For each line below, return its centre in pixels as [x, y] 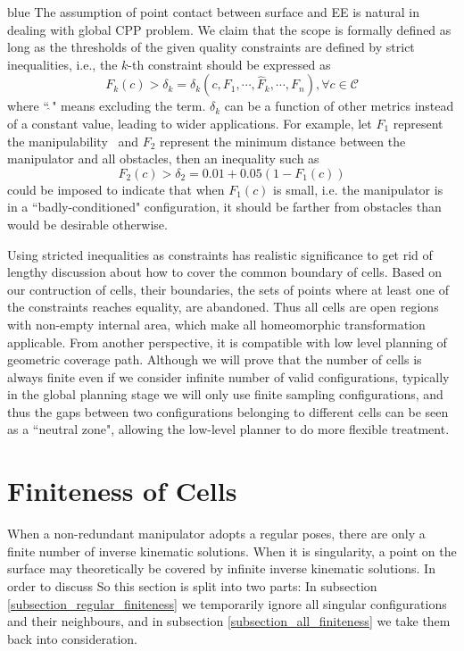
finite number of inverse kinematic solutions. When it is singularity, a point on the [232, 551]
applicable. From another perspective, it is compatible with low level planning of [227, 342]
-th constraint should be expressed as [229, 64]
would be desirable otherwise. [87, 224]
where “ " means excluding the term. [107, 106]
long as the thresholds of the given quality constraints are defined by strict [211, 47]
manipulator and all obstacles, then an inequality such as [163, 159]
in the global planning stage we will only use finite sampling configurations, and [225, 394]
